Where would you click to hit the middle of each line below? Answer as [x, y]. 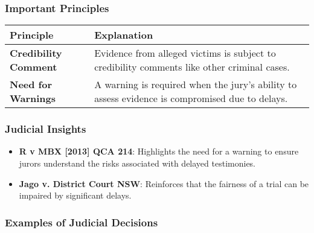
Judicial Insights [46, 129]
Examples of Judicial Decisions [82, 222]
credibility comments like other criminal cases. [192, 67]
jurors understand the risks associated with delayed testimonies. [137, 163]
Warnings [33, 98]
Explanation [124, 35]
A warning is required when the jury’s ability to [196, 85]
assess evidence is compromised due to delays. [191, 98]
